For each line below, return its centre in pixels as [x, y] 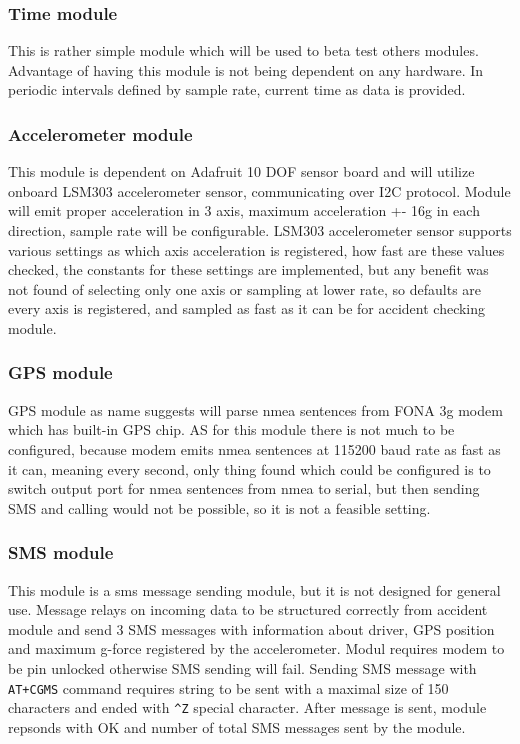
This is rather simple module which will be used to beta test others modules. [243, 50]
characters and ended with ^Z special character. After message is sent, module [247, 707]
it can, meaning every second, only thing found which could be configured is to [249, 468]
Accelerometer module [100, 133]
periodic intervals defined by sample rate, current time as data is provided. [237, 89]
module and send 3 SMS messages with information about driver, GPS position [251, 628]
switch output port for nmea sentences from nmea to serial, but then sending [244, 488]
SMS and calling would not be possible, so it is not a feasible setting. [219, 507]
